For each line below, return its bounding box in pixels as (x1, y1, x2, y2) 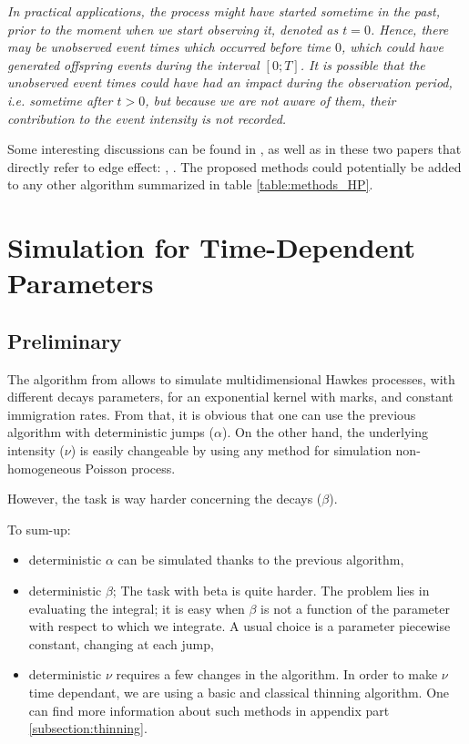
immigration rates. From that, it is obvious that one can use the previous (7, 404, 416, 423)
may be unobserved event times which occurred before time (7, 37, 331, 56)
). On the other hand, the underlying (221, 423, 429, 442)
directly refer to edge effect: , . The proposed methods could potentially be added (7, 157, 462, 176)
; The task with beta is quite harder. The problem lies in (112, 581, 430, 600)
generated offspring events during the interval (7, 55, 260, 74)
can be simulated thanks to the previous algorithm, (117, 550, 404, 569)
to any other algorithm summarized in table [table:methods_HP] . (7, 175, 373, 194)
